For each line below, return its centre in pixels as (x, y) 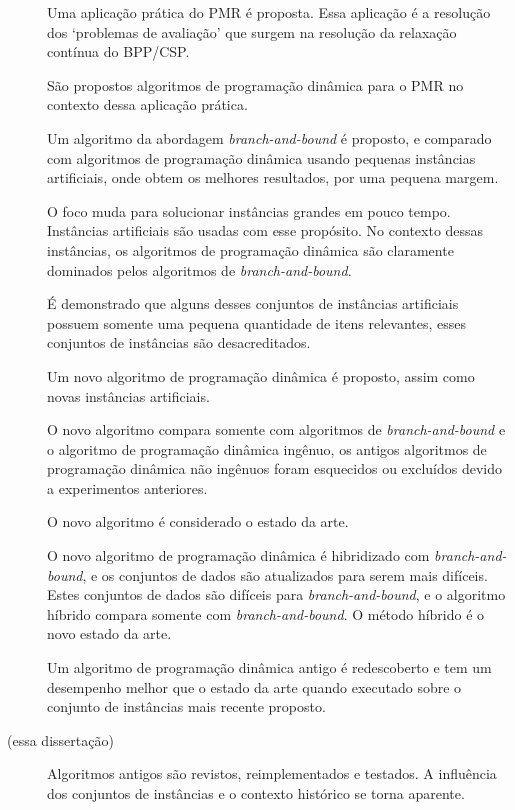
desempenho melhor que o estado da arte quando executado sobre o (254, 686)
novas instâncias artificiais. (128, 395)
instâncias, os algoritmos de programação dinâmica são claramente (250, 249)
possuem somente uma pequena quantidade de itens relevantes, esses (257, 322)
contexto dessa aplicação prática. (147, 104)
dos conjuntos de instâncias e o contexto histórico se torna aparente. (256, 793)
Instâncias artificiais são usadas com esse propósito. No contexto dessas (265, 230)
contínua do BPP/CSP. (118, 51)
